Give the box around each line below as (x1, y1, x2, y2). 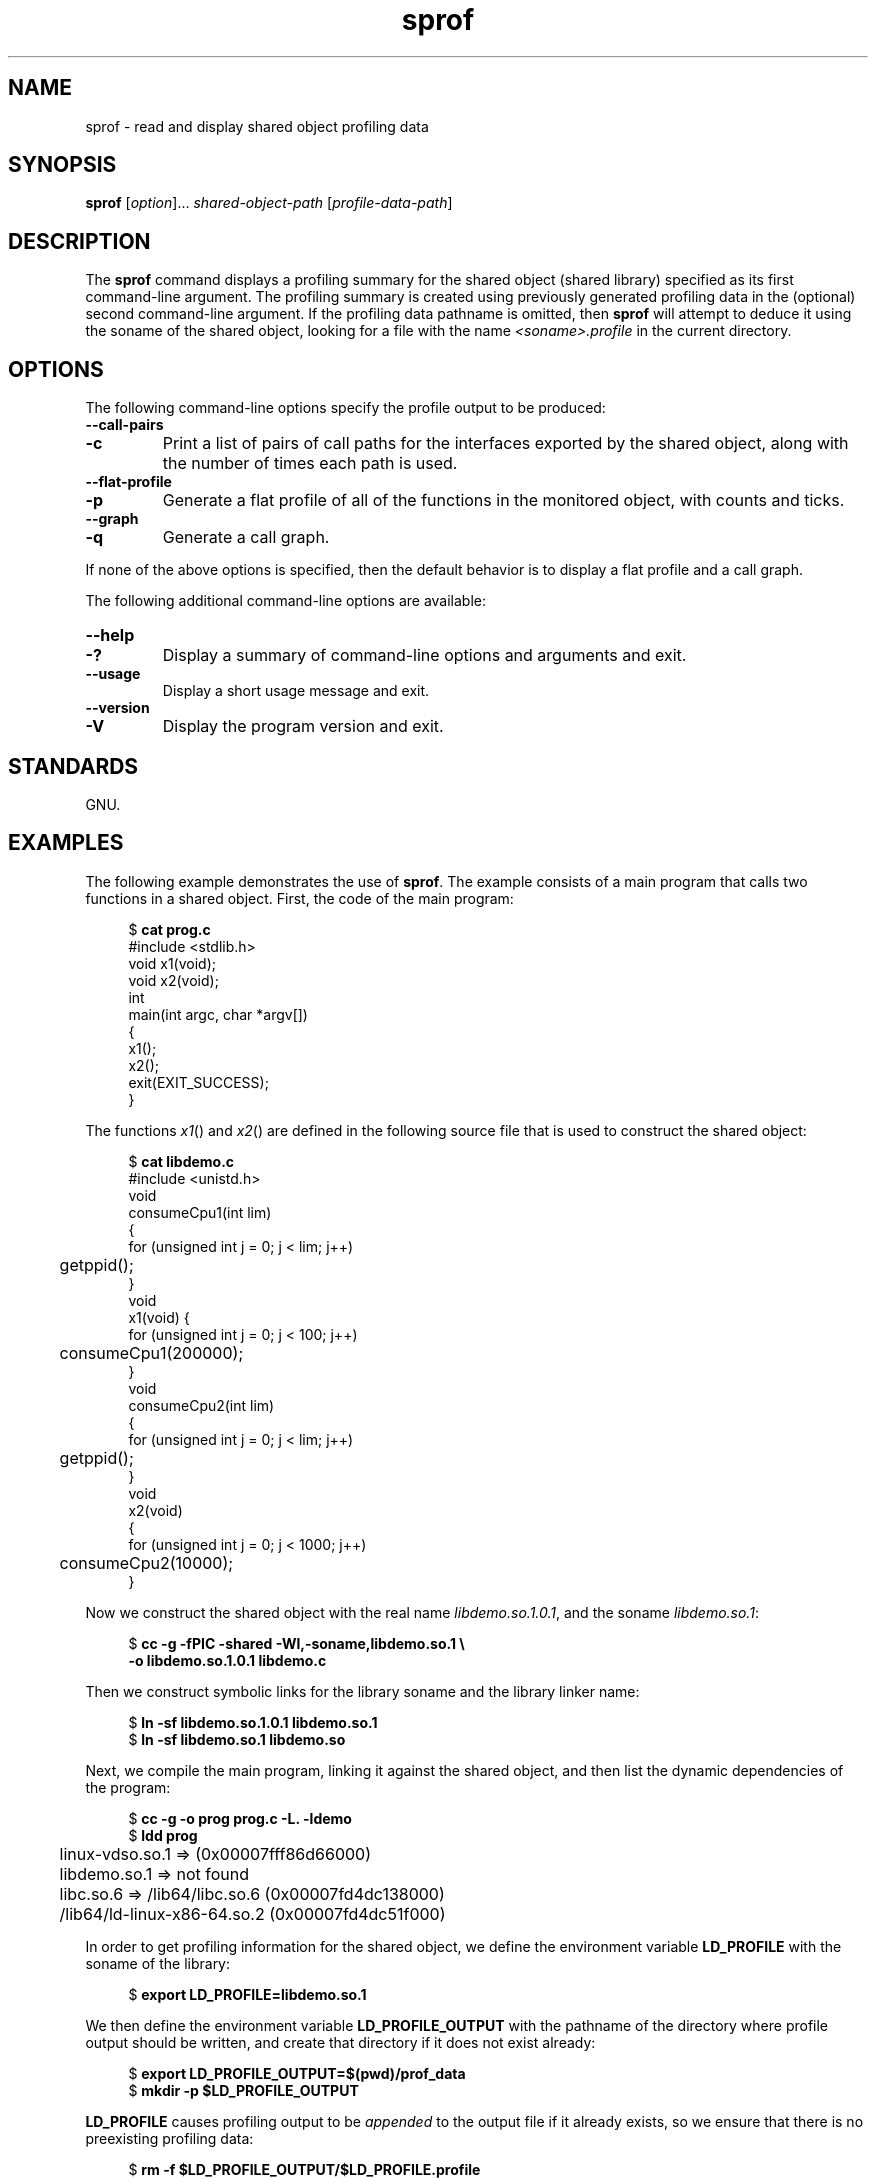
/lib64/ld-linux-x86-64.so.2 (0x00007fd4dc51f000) (59, 1903, 446, 1924)
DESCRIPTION (8, 228, 151, 254)
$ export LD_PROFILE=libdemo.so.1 (128, 1985, 367, 2003)
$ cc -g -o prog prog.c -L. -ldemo (128, 1809, 352, 1827)
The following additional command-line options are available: (85, 592, 487, 610)
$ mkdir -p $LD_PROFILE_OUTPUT (128, 2081, 359, 2099)
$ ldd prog (128, 1826, 198, 1844)
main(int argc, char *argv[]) (128, 1005, 308, 1023)
